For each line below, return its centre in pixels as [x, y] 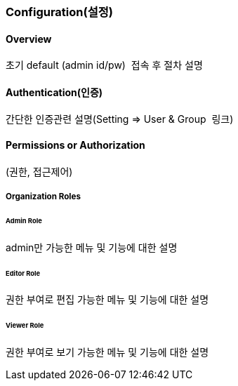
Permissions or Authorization [75, 145]
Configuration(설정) [59, 12]
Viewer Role [25, 326]
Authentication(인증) [54, 92]
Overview [29, 39]
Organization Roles [43, 197]
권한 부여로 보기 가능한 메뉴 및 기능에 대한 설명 [107, 352]
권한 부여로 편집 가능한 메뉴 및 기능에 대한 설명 [107, 300]
